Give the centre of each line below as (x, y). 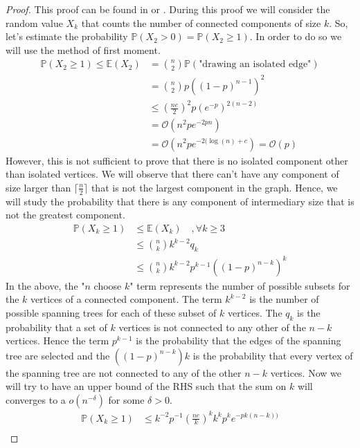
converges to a (36, 399)
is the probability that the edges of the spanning (238, 340)
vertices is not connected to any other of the (212, 327)
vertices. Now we (306, 372)
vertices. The (255, 312)
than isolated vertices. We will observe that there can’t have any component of (172, 174)
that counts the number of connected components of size (201, 22)
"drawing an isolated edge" (255, 65)
